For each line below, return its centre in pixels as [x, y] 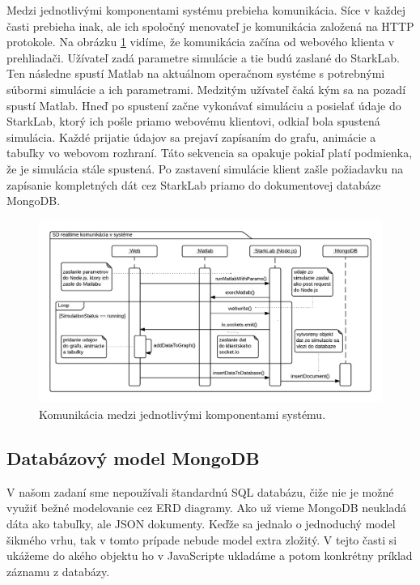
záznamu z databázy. [58, 571]
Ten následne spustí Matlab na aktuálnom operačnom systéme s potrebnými [196, 73]
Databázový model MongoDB [133, 457]
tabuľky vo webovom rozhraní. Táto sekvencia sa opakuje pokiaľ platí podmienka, [210, 153]
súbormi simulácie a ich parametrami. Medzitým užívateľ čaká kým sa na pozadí [206, 89]
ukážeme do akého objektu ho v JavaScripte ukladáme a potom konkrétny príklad [210, 555]
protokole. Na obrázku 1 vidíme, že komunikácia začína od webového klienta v [201, 42]
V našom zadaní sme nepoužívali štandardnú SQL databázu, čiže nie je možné [200, 491]
